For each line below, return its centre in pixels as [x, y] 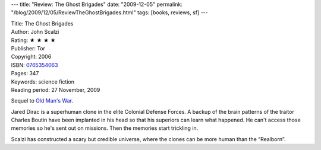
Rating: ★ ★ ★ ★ [33, 40]
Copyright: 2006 [31, 57]
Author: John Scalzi [35, 32]
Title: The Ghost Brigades [42, 23]
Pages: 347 [25, 74]
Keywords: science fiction [43, 82]
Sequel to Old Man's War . [42, 101]
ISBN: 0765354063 [34, 65]
